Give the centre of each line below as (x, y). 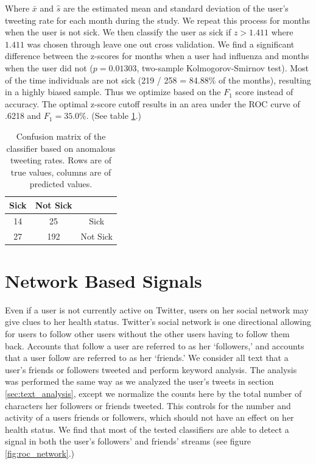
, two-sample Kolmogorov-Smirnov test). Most (223, 67)
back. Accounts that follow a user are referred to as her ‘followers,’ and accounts (155, 345)
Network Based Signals (104, 280)
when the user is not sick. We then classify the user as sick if (118, 32)
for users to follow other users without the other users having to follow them (147, 334)
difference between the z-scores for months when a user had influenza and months (157, 56)
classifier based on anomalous (61, 148)
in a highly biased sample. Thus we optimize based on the (113, 92)
